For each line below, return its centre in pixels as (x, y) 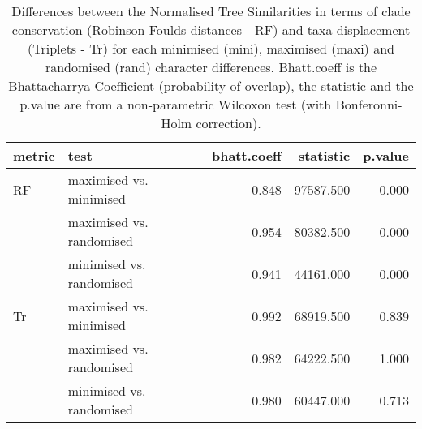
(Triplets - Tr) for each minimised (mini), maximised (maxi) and (211, 48)
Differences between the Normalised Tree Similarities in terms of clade (211, 11)
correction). (228, 123)
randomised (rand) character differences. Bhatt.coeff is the (211, 67)
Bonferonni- (369, 104)
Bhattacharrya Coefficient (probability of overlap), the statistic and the (211, 86)
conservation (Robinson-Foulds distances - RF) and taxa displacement (211, 30)
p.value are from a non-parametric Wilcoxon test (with (176, 104)
